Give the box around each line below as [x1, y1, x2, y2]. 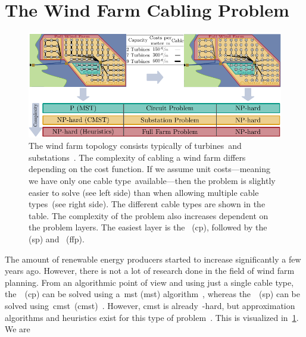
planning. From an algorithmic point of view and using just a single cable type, [5, 276, 294, 288]
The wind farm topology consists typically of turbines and [29, 139, 242, 152]
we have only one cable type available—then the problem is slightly [29, 174, 276, 187]
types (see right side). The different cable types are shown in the [29, 198, 266, 210]
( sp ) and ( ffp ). [29, 233, 85, 245]
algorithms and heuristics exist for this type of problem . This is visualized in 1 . [5, 311, 299, 323]
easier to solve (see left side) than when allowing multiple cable [29, 186, 259, 198]
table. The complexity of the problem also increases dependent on [29, 209, 268, 221]
